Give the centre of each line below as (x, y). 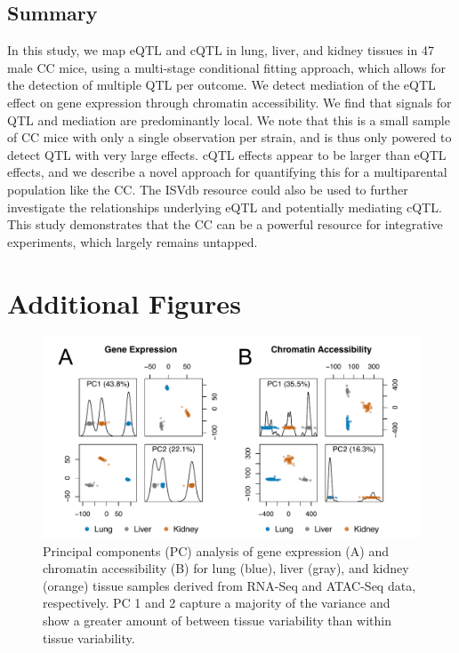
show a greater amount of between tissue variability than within (217, 620)
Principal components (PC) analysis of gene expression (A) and (216, 550)
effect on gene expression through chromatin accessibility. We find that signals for (229, 102)
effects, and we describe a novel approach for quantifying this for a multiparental (227, 172)
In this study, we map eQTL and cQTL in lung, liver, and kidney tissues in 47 (221, 50)
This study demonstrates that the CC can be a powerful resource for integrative (225, 224)
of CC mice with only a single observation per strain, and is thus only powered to (229, 137)
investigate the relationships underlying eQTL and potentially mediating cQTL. (225, 207)
